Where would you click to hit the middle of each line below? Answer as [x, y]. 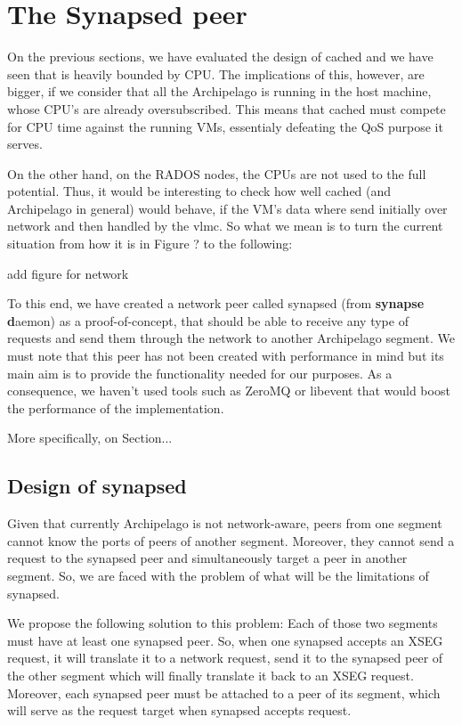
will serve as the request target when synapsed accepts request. [179, 710]
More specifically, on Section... [90, 438]
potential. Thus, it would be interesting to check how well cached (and [199, 191]
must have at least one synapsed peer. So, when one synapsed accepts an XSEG [225, 640]
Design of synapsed [97, 486]
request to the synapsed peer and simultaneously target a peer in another [207, 558]
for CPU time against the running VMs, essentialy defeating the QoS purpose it [225, 126]
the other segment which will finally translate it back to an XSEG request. [211, 675]
